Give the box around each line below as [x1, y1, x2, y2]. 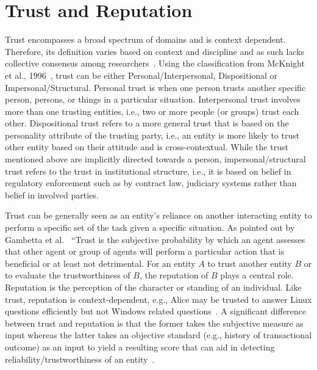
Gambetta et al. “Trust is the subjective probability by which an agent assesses [5, 233, 305, 245]
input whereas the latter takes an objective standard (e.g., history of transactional [5, 328, 312, 341]
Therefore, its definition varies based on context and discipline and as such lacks [5, 45, 305, 57]
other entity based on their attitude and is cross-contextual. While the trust [5, 140, 288, 153]
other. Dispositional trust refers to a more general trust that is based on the [5, 117, 289, 129]
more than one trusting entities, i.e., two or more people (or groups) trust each [5, 104, 299, 117]
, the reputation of [139, 269, 208, 281]
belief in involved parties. [5, 188, 99, 201]
